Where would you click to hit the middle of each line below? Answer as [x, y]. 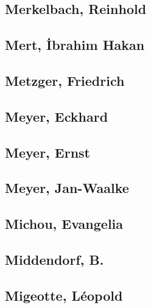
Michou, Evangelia [64, 224]
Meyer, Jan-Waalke [67, 188]
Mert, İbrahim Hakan [75, 45]
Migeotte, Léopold [64, 295]
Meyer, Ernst [48, 152]
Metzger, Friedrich [65, 80]
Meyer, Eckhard [57, 116]
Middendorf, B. [54, 259]
